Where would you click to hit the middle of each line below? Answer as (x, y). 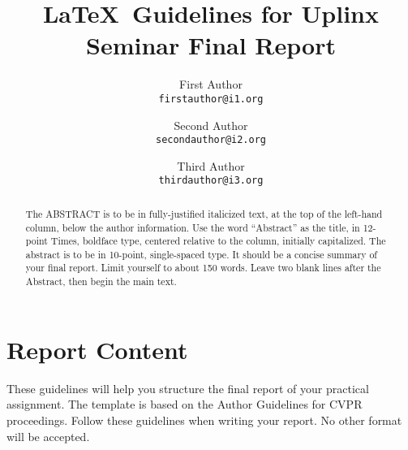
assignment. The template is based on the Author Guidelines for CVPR (185, 404)
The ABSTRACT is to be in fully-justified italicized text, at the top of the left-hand (204, 213)
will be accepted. (48, 436)
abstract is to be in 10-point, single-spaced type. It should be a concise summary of (201, 254)
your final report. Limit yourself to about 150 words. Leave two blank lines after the (203, 268)
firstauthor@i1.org (211, 99)
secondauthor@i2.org (211, 140)
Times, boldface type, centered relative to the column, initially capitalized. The (218, 241)
